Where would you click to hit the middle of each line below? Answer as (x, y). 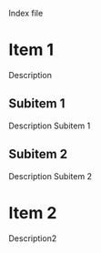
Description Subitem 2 (50, 176)
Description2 (33, 238)
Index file (26, 13)
